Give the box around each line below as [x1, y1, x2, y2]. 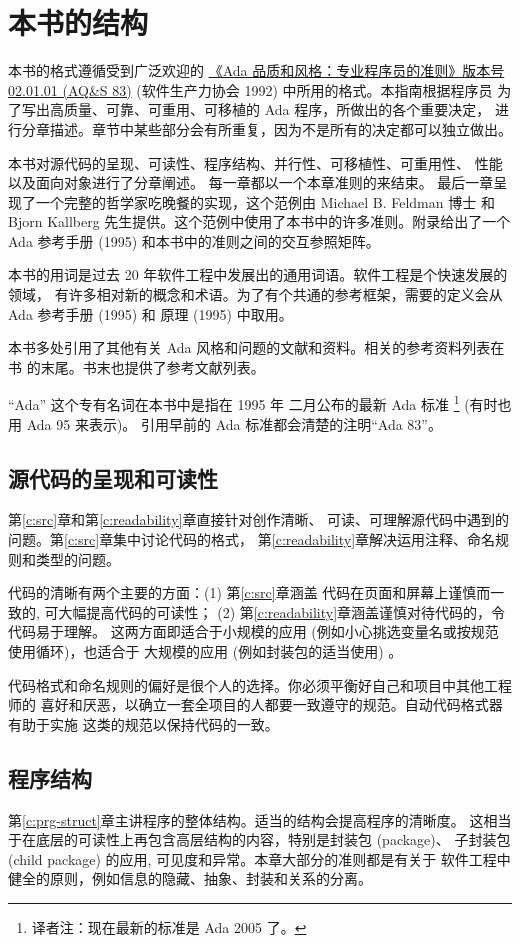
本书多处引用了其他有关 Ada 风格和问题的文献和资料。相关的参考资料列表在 [8, 337, 505, 358]
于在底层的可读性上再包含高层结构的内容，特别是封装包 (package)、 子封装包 [8, 829, 511, 850]
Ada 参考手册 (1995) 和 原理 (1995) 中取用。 [8, 303, 293, 324]
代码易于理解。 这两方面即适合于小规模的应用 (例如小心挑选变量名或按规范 [8, 621, 499, 642]
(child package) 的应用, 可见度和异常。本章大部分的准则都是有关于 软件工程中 [8, 848, 511, 869]
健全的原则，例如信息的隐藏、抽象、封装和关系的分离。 [8, 868, 372, 889]
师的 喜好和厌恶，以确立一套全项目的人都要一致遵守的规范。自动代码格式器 [8, 694, 503, 715]
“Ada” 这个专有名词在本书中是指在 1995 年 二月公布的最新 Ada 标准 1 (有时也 [8, 391, 512, 415]
